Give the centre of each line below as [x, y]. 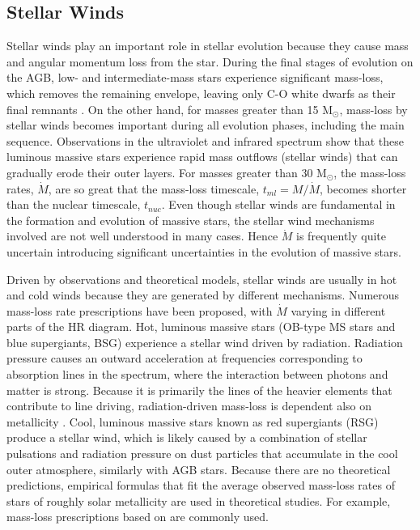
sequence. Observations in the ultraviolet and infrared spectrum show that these [206, 140]
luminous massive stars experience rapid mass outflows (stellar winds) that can [202, 157]
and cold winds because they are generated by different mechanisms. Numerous [203, 295]
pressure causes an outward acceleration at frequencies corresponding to [185, 358]
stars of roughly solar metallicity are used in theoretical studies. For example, [199, 500]
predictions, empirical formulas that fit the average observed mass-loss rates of [201, 485]
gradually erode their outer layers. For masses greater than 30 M [167, 172]
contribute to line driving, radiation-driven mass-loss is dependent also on [189, 406]
